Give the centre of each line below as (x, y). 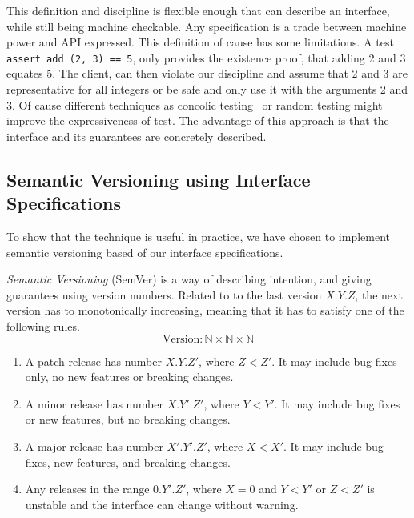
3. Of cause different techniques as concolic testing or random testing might (195, 104)
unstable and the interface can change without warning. (162, 504)
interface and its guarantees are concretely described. (137, 136)
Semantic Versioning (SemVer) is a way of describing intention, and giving (189, 279)
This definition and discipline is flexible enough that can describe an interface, (198, 10)
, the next (379, 294)
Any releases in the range (87, 489)
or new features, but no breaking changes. (128, 419)
